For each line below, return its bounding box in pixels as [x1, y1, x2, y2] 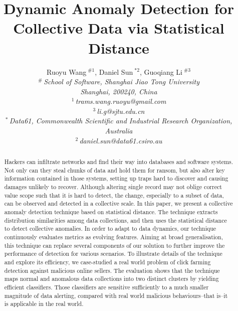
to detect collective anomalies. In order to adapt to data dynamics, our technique [4, 224, 216, 233]
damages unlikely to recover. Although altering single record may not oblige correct [4, 183, 222, 191]
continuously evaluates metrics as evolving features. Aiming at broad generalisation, [4, 232, 223, 241]
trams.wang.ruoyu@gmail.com [75, 96, 166, 106]
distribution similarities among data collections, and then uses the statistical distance [4, 216, 227, 224]
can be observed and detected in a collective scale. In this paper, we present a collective [4, 199, 233, 208]
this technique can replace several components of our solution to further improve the [4, 241, 225, 249]
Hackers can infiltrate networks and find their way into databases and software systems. [4, 158, 233, 166]
